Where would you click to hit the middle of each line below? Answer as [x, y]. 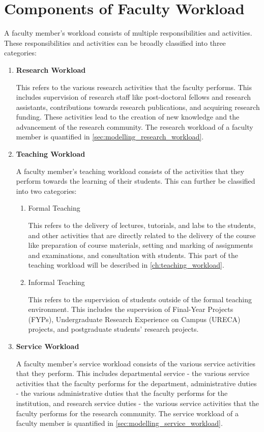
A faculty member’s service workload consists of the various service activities [136, 363]
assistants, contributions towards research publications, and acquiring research [138, 107]
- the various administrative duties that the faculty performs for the [122, 393]
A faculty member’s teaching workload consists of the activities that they [130, 171]
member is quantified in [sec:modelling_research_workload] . [110, 137]
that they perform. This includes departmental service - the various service [133, 373]
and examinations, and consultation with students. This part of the [133, 255]
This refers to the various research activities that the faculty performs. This [134, 87]
